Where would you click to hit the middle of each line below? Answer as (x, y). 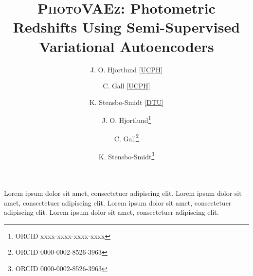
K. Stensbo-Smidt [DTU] (126, 102)
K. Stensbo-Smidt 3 (126, 155)
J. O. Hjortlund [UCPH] (126, 69)
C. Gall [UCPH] (126, 86)
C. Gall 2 (126, 138)
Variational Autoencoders (126, 46)
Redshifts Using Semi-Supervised (126, 27)
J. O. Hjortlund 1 (126, 119)
